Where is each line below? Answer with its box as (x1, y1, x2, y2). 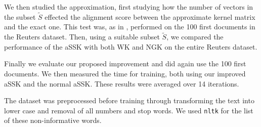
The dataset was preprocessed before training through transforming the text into (4, 95, 254, 106)
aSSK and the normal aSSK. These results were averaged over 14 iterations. (4, 78, 239, 89)
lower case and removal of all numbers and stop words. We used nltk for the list (4, 105, 253, 115)
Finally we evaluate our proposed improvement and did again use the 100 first (4, 58, 246, 69)
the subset (4, 11, 36, 22)
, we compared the (166, 31, 224, 42)
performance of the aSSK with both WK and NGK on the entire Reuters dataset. (4, 41, 257, 52)
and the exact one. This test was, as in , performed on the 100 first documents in (4, 21, 255, 32)
